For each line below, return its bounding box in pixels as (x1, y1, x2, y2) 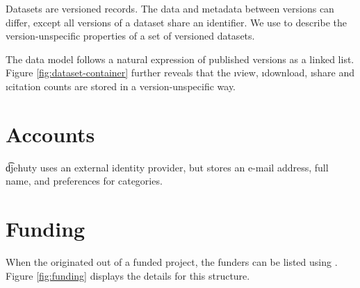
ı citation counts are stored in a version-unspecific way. (6, 78, 236, 93)
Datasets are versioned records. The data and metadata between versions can (6, 1, 334, 15)
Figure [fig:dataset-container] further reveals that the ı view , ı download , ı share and (6, 65, 355, 80)
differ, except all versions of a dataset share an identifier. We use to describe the (6, 15, 347, 29)
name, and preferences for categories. (6, 173, 163, 188)
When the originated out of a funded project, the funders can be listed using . (6, 255, 338, 269)
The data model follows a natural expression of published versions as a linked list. (6, 51, 354, 66)
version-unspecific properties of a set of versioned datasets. (6, 28, 255, 43)
